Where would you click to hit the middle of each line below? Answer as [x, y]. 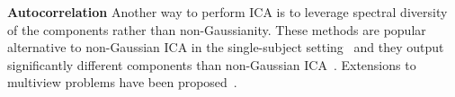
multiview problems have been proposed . [122, 82]
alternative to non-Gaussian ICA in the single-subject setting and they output [226, 47]
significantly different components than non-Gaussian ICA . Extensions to [212, 64]
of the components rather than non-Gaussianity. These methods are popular [217, 29]
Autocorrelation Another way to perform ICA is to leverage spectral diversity [227, 12]
